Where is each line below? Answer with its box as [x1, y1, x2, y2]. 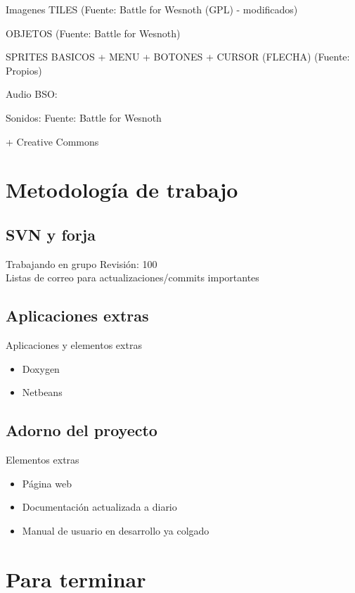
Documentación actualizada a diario [22, 499, 177, 514]
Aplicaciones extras [6, 305, 149, 326]
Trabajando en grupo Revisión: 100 [6, 256, 157, 271]
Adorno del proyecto [6, 419, 157, 441]
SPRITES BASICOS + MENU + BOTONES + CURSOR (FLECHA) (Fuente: [6, 49, 350, 64]
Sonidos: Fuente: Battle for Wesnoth [6, 110, 162, 125]
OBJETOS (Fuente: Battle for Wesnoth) [6, 25, 181, 40]
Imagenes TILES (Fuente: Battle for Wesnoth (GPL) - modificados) [6, 2, 298, 16]
